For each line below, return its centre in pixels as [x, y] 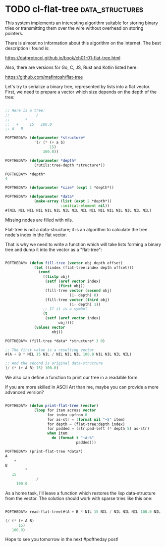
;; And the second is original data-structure [54, 363]
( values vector [50, 327]
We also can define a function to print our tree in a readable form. [72, 378]
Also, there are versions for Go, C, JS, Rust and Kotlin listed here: [71, 67]
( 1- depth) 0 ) [84, 295]
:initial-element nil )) [85, 206]
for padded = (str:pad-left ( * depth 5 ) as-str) [98, 429]
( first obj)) [72, 286]
